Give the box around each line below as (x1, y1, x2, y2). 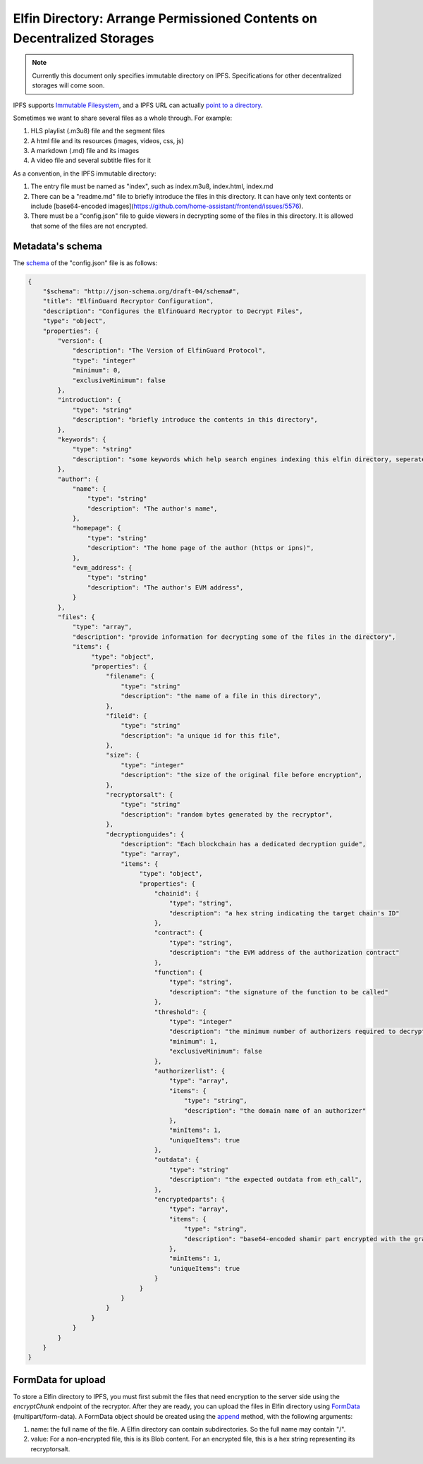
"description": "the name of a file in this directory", (121, 692, 322, 700)
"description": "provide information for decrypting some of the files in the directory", (72, 633, 396, 641)
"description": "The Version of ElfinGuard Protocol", (72, 346, 266, 355)
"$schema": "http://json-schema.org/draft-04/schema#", (42, 288, 240, 295)
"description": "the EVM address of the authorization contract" (168, 948, 400, 957)
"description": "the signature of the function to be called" (168, 988, 389, 996)
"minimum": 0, (72, 367, 121, 374)
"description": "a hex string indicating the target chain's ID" (168, 909, 400, 917)
